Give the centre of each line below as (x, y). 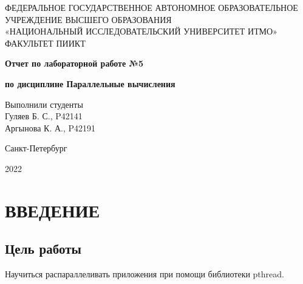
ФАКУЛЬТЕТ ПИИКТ (45, 43)
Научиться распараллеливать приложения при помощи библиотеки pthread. (145, 274)
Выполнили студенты (44, 104)
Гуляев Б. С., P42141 (44, 116)
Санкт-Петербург (36, 148)
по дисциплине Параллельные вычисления (90, 83)
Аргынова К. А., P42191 (50, 127)
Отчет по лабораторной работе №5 (74, 63)
